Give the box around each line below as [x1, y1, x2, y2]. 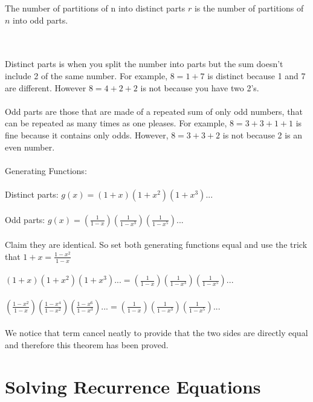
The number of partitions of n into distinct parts [5, 2, 186, 14]
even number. [5, 140, 55, 153]
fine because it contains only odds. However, [5, 128, 169, 141]
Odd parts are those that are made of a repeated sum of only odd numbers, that [5, 105, 303, 117]
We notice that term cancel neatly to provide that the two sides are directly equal [5, 326, 308, 339]
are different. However [5, 81, 86, 94]
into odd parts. [13, 13, 68, 26]
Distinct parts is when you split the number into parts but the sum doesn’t [5, 57, 283, 70]
